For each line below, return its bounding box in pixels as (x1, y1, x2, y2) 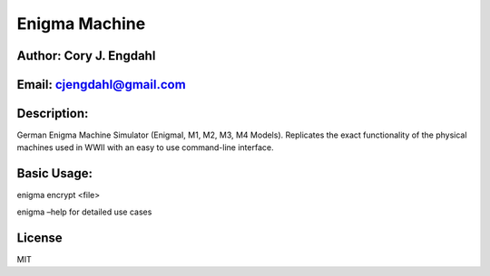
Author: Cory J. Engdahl (16, 48, 156, 63)
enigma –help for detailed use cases (16, 206, 152, 217)
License (16, 230, 63, 245)
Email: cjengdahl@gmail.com (16, 77, 186, 92)
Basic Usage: (16, 166, 93, 181)
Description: (16, 106, 89, 121)
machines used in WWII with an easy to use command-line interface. (16, 142, 274, 153)
